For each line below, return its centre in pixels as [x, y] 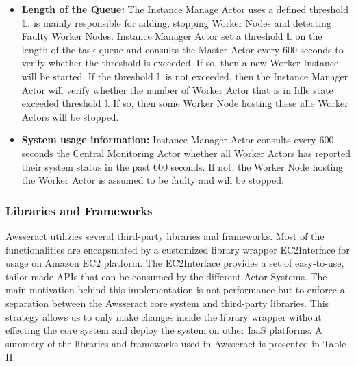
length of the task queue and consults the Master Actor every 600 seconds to [182, 49]
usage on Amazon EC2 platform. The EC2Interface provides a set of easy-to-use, [175, 263]
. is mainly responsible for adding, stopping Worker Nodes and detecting [179, 22]
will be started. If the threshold [87, 76]
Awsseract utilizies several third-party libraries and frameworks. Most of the [165, 235]
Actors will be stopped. [70, 116]
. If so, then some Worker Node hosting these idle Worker [228, 103]
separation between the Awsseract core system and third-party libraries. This [167, 303]
